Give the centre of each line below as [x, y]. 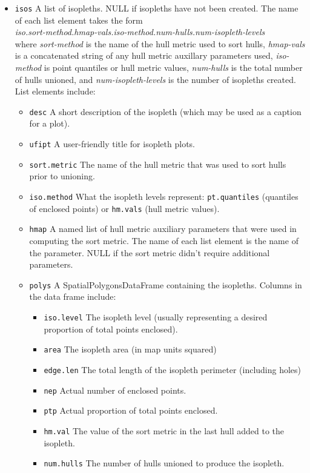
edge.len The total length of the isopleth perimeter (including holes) [173, 369]
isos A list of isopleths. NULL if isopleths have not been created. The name [157, 8]
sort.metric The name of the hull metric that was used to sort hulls [158, 164]
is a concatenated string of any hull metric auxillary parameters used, [144, 55]
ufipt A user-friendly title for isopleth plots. [112, 144]
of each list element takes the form [79, 20]
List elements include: [55, 91]
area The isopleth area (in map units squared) [130, 349]
